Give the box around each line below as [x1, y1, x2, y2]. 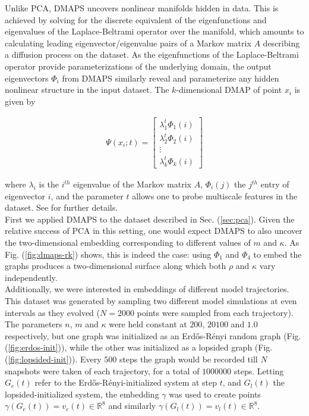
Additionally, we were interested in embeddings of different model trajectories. [5, 283, 289, 295]
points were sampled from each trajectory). [137, 306, 294, 318]
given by [5, 95, 36, 107]
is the [39, 178, 59, 190]
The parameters [5, 318, 62, 330]
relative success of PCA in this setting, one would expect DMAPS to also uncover [5, 224, 302, 237]
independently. [5, 271, 58, 283]
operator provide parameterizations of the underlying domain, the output [5, 60, 272, 72]
